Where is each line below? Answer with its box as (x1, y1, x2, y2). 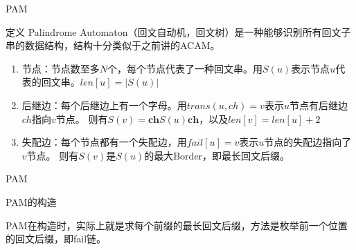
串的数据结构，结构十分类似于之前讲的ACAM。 (6, 38, 220, 52)
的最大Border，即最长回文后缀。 (144, 148, 290, 162)
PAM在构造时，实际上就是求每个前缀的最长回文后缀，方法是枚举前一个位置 (6, 218, 348, 232)
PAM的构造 (6, 194, 57, 209)
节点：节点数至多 (21, 61, 100, 75)
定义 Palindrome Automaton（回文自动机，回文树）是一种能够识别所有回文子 (6, 24, 351, 39)
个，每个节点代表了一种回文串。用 (107, 61, 263, 75)
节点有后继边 (289, 97, 348, 112)
